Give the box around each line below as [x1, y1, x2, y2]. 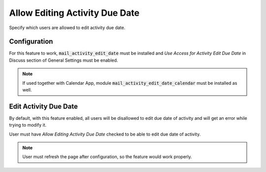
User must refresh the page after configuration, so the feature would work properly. [22, 154, 192, 160]
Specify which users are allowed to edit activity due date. [9, 25, 126, 31]
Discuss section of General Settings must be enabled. [9, 57, 118, 63]
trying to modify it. [9, 122, 47, 128]
